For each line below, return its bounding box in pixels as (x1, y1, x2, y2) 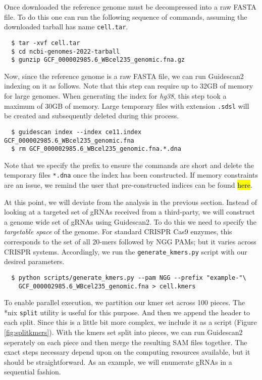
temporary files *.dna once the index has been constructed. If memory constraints (4, 170, 258, 180)
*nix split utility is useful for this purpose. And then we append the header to (4, 307, 250, 317)
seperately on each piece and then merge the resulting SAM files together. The (4, 336, 247, 347)
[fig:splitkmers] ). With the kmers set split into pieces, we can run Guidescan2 (4, 327, 243, 337)
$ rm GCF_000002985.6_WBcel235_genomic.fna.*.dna (11, 145, 181, 153)
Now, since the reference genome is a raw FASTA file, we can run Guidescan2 (4, 70, 244, 81)
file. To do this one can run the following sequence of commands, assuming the (4, 11, 247, 22)
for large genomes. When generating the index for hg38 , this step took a (4, 91, 227, 101)
